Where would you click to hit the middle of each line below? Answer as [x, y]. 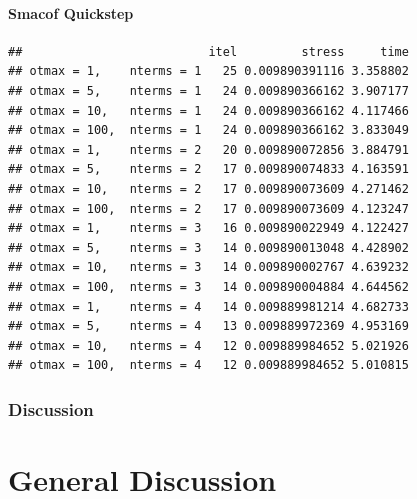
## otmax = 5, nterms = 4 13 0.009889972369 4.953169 [208, 326]
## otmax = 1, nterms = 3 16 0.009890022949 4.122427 [208, 228]
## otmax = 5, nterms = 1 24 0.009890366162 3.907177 [208, 90]
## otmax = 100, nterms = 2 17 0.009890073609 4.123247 [208, 208]
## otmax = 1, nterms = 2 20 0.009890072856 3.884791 [208, 149]
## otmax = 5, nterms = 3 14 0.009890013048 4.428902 [208, 247]
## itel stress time [208, 51]
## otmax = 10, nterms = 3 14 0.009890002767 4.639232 [208, 267]
